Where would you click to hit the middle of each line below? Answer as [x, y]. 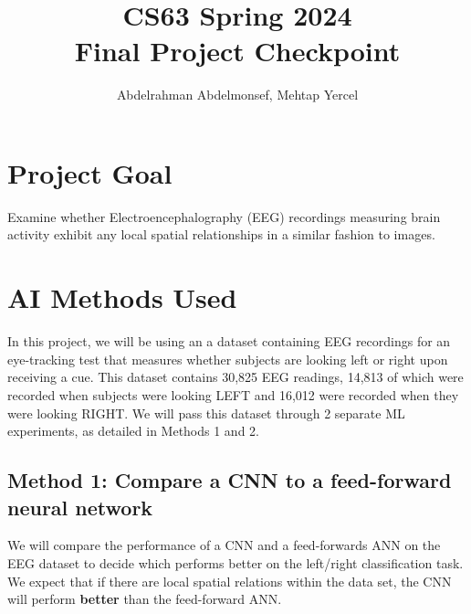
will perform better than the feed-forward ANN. [145, 599]
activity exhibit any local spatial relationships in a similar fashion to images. [221, 234]
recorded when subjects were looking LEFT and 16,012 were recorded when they [233, 394]
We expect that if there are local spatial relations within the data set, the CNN [230, 581]
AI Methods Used [122, 297]
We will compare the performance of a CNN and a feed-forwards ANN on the [224, 545]
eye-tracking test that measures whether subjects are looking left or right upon [228, 359]
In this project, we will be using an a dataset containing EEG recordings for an [229, 341]
